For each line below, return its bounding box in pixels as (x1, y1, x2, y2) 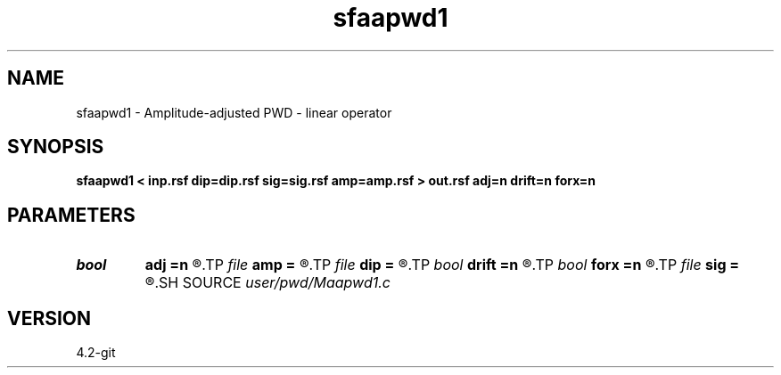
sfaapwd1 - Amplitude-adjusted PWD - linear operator (76, 104, 392, 120)
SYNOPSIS (7, 135, 104, 159)
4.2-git (76, 345, 116, 361)
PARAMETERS (7, 203, 136, 226)
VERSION (7, 306, 92, 330)
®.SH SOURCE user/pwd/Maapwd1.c (144, 273, 390, 292)
